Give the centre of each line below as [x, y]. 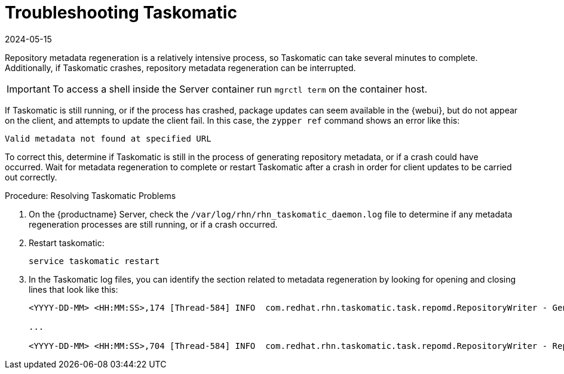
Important [28, 89]
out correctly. [31, 177]
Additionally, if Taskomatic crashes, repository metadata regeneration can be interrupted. [180, 68]
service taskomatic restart [94, 261]
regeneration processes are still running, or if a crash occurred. [153, 224]
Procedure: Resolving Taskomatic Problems [91, 195]
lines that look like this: [73, 289]
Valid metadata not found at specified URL [108, 138]
